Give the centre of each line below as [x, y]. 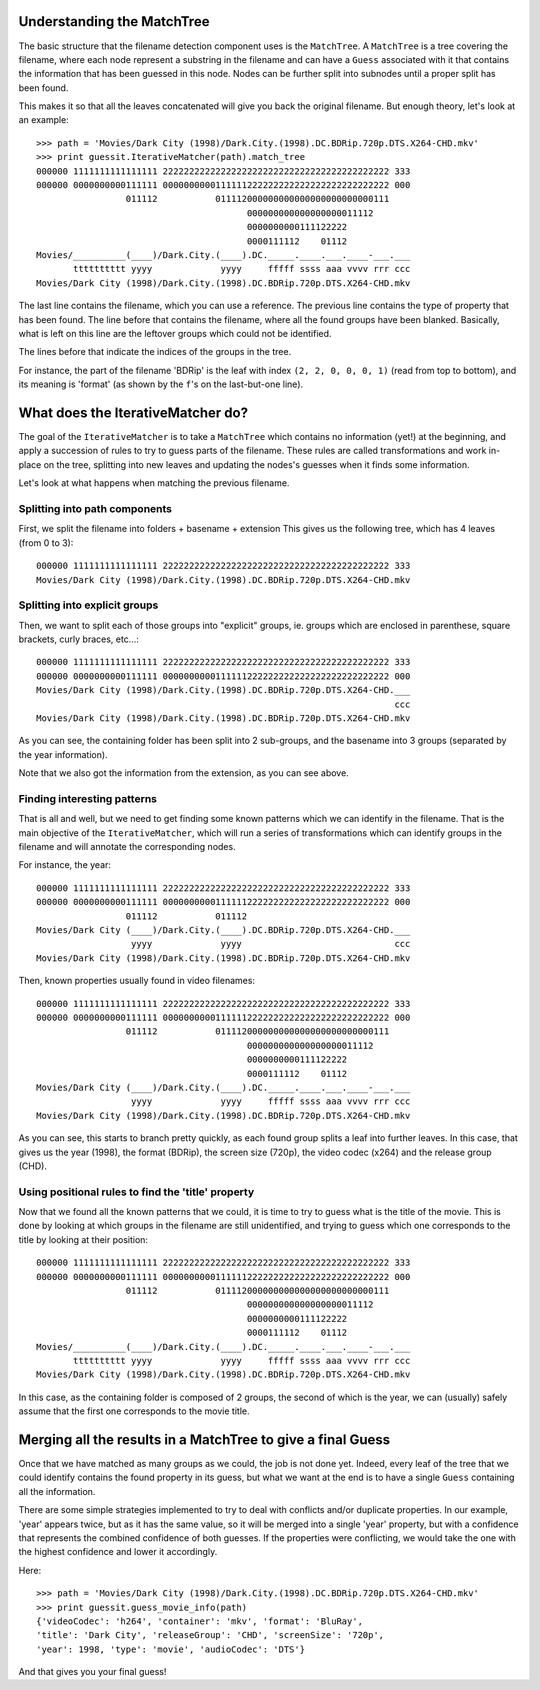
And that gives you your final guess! [92, 1672]
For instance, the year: [65, 865]
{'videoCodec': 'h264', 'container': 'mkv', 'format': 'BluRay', [200, 1621]
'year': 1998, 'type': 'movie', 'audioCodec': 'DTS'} [170, 1649]
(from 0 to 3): [46, 542]
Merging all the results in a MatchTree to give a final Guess [204, 1439]
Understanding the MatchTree [114, 21]
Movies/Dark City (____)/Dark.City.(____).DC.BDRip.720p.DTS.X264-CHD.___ [223, 930]
